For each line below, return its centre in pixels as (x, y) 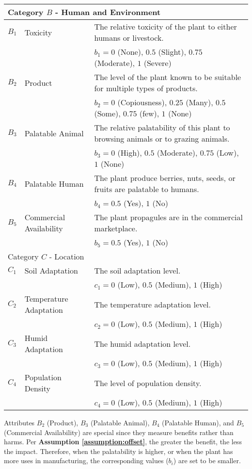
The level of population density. (148, 383)
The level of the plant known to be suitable (168, 77)
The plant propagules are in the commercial (168, 217)
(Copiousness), (142, 102)
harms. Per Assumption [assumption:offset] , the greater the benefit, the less (123, 442)
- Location (67, 256)
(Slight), (172, 52)
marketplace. (116, 228)
